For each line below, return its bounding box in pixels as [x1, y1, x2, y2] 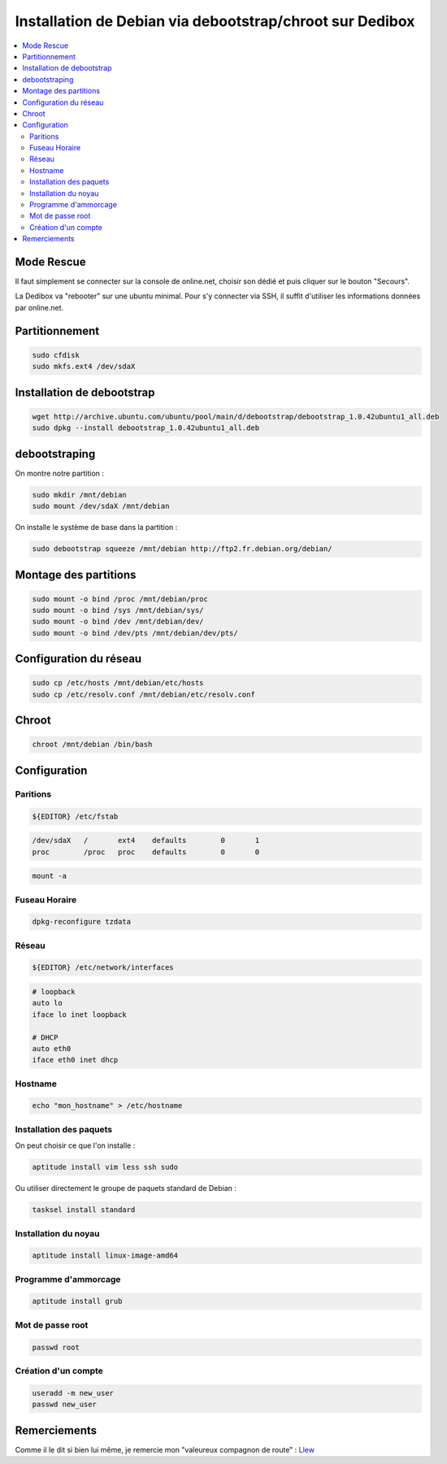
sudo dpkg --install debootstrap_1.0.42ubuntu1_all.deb [32, 424, 260, 432]
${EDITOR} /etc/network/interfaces [32, 963, 174, 972]
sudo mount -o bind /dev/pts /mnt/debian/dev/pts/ [32, 628, 239, 637]
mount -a [32, 871, 67, 881]
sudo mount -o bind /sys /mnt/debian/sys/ [32, 606, 204, 615]
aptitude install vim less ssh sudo [32, 1162, 179, 1172]
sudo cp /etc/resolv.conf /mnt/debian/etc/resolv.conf [32, 689, 255, 699]
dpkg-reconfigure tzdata [32, 917, 132, 927]
